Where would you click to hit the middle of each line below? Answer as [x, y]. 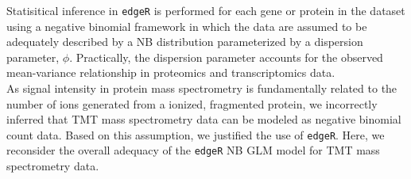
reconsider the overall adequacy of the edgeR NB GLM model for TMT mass [193, 150]
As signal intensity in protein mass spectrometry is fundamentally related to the [202, 88]
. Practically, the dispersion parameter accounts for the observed [226, 57]
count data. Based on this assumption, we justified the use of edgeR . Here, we [196, 134]
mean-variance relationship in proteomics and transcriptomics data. [171, 72]
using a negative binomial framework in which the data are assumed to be [187, 26]
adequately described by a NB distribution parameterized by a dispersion [185, 42]
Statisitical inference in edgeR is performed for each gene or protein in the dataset [206, 10]
